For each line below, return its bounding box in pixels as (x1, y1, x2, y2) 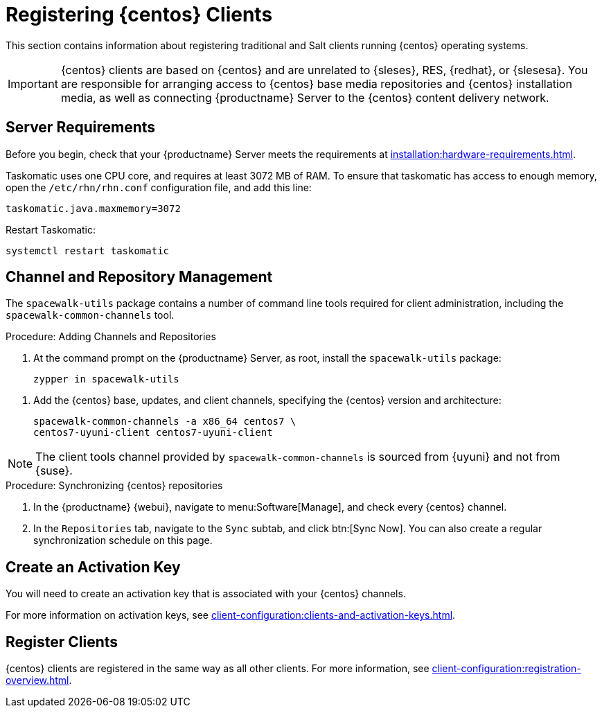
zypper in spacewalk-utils (33, 373, 179, 385)
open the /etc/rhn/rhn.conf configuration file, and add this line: (6, 181, 312, 193)
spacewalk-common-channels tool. (6, 309, 175, 322)
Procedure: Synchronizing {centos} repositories (6, 479, 223, 492)
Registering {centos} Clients (6, 3, 273, 26)
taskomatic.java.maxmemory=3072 (6, 202, 181, 214)
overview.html (6, 674, 69, 687)
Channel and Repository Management (6, 268, 273, 286)
